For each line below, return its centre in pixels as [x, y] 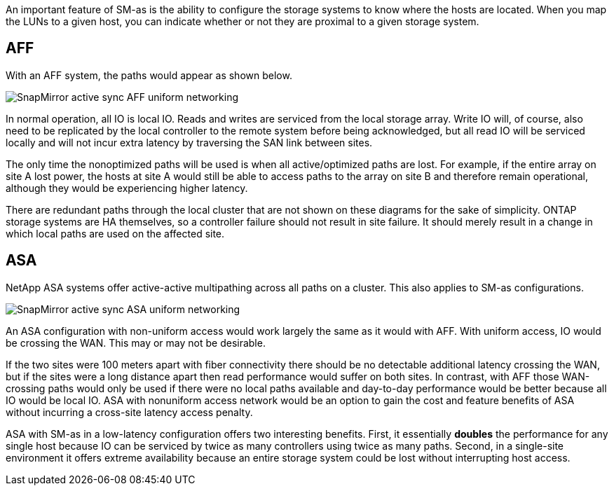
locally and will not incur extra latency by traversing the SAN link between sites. [189, 142]
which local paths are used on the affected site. [115, 233]
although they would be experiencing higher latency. [127, 188]
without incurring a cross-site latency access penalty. [129, 412]
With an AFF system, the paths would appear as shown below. [149, 75]
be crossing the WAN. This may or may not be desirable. [136, 343]
